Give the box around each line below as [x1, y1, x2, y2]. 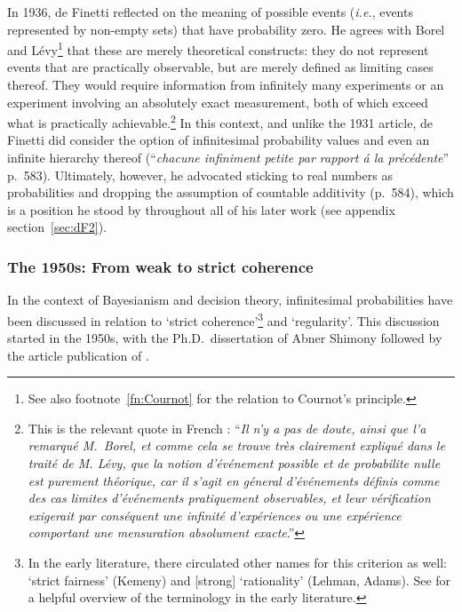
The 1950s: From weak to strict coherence [7, 255, 314, 277]
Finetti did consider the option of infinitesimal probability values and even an [7, 131, 430, 149]
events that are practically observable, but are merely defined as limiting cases [7, 58, 434, 76]
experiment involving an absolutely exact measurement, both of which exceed [7, 92, 428, 111]
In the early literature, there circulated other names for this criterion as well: [28, 553, 447, 572]
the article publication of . [7, 346, 149, 364]
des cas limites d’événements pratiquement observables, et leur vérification [28, 489, 431, 507]
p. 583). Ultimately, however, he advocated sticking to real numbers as [7, 165, 393, 184]
